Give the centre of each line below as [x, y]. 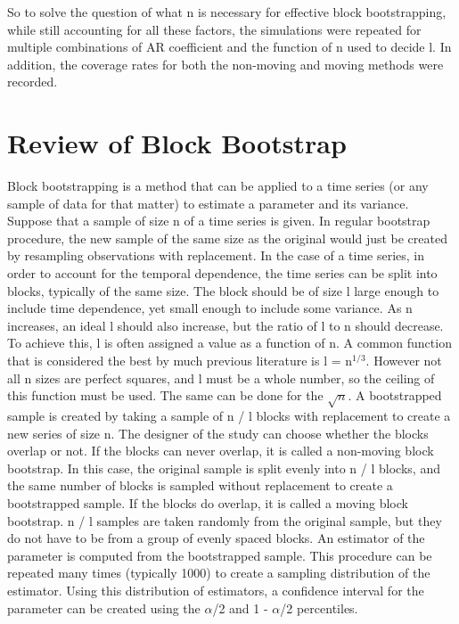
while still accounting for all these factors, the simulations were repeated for [214, 29]
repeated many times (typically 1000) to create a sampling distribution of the [219, 573]
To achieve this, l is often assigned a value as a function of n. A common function [229, 343]
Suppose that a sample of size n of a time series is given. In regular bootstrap [219, 221]
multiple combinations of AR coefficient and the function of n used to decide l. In [229, 47]
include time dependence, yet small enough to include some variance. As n [210, 308]
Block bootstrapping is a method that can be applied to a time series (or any [218, 186]
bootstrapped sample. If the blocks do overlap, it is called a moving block [208, 502]
